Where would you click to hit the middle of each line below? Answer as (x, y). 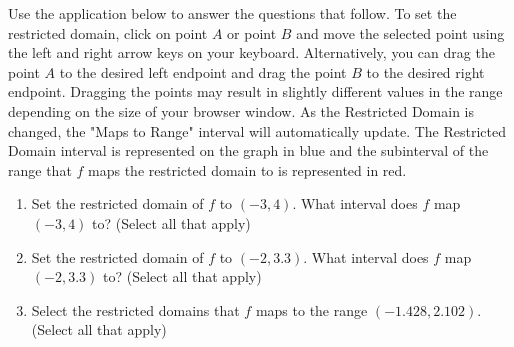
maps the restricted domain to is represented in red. (247, 169)
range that (40, 169)
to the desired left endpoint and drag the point (203, 71)
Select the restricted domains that (135, 309)
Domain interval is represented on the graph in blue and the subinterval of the (248, 150)
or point (252, 32)
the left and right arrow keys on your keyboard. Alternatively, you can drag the (251, 52)
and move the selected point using (400, 32)
